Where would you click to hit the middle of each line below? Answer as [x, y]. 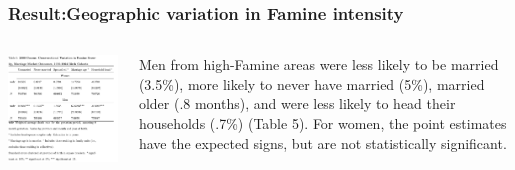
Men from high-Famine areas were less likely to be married [318, 64]
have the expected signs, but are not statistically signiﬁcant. [322, 142]
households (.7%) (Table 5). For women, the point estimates [322, 123]
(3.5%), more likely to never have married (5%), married [311, 83]
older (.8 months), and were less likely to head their [297, 103]
